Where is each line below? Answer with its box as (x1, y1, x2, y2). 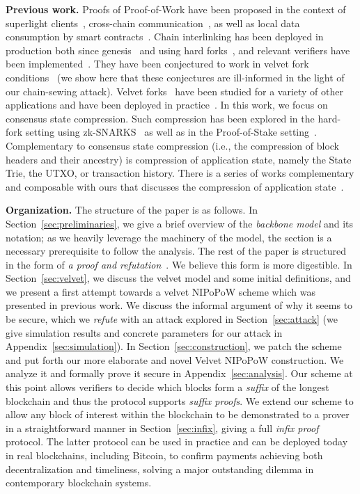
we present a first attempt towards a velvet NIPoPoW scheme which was (6, 284, 315, 298)
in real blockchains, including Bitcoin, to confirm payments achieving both (6, 448, 323, 462)
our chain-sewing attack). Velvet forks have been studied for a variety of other (6, 83, 343, 98)
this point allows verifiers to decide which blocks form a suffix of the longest (6, 380, 329, 395)
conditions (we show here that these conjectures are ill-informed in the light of (6, 70, 345, 84)
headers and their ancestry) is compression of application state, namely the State (6, 152, 352, 166)
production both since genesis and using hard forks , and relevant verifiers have (6, 42, 350, 57)
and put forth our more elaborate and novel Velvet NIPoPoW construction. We (6, 352, 344, 367)
